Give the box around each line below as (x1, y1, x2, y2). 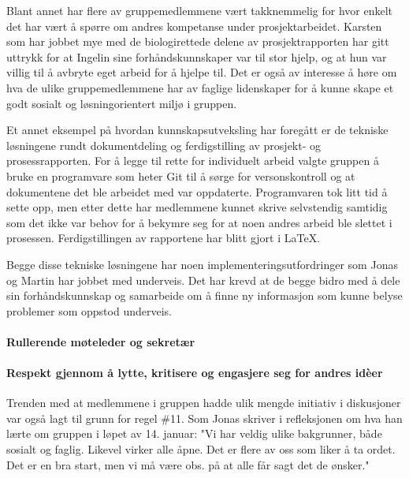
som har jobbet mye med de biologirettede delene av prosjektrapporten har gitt (6, 33, 389, 50)
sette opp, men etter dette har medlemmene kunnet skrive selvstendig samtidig (6, 199, 388, 215)
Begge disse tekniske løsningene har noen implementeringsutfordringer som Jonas (6, 256, 398, 272)
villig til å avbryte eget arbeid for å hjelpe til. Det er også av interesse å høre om (6, 64, 397, 80)
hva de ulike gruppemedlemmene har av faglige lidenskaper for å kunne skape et (6, 79, 394, 95)
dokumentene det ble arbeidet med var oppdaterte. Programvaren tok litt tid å (6, 183, 388, 200)
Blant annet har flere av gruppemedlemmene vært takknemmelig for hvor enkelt (6, 2, 393, 18)
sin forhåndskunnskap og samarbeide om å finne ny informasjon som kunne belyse (6, 287, 403, 304)
